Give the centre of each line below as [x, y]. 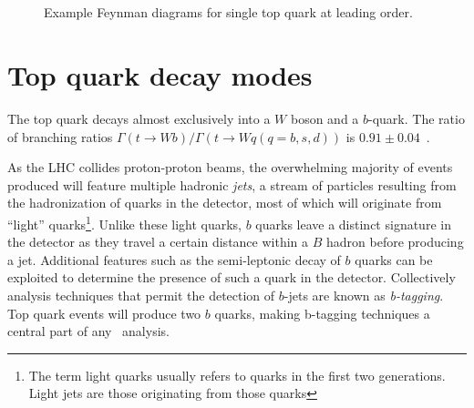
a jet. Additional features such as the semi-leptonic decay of [174, 259]
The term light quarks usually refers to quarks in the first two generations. [237, 375]
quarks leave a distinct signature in [353, 224]
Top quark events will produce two [104, 313]
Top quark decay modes [160, 74]
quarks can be [394, 259]
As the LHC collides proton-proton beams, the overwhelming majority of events [230, 167]
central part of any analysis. [88, 331]
